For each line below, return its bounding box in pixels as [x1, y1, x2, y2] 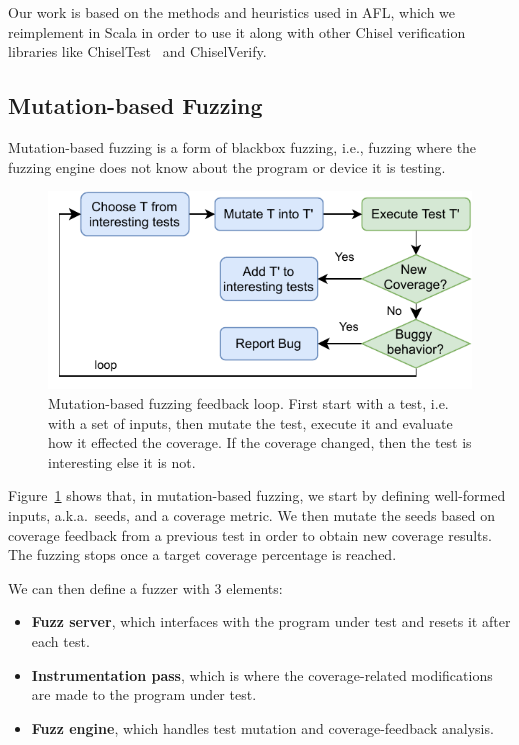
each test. [31, 631, 90, 651]
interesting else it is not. [48, 451, 196, 472]
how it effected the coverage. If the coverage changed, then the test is [48, 432, 472, 453]
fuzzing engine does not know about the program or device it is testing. [8, 156, 446, 177]
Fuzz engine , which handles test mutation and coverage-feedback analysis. [31, 717, 494, 738]
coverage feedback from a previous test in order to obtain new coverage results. [8, 524, 492, 545]
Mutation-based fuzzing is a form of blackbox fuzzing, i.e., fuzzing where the [8, 136, 477, 157]
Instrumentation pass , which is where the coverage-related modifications [31, 664, 493, 685]
